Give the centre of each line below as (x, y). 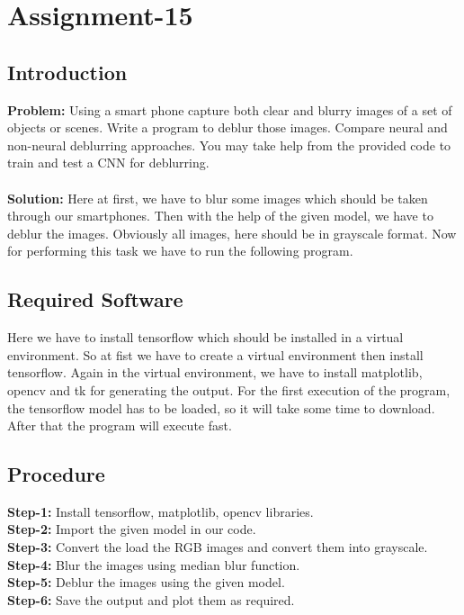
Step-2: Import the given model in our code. (132, 529)
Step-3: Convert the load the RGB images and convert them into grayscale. (218, 547)
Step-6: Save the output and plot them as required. (151, 599)
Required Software (95, 299)
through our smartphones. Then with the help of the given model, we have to (220, 216)
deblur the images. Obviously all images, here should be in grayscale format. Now (232, 233)
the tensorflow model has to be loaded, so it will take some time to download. (221, 407)
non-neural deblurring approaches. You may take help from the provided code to (229, 145)
